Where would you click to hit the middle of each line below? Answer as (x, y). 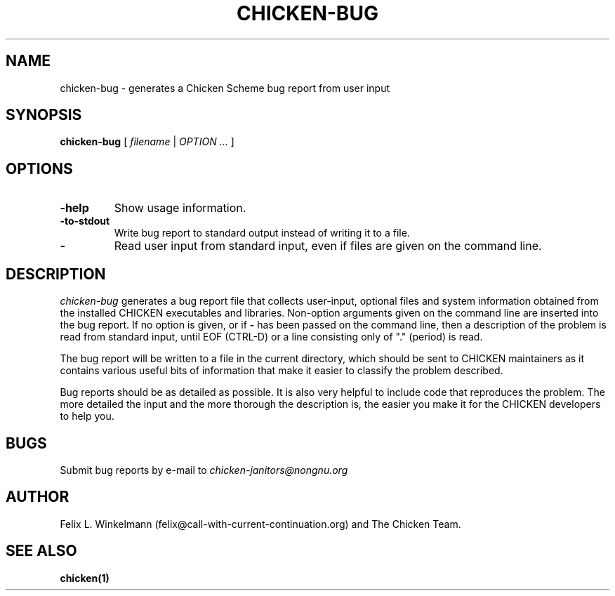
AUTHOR (38, 497)
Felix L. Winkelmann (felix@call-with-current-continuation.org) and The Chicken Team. (260, 524)
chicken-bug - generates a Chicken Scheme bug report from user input (225, 88)
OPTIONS (39, 168)
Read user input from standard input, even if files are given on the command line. (328, 246)
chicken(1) (85, 578)
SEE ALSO (41, 551)
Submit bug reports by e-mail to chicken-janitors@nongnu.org (204, 470)
